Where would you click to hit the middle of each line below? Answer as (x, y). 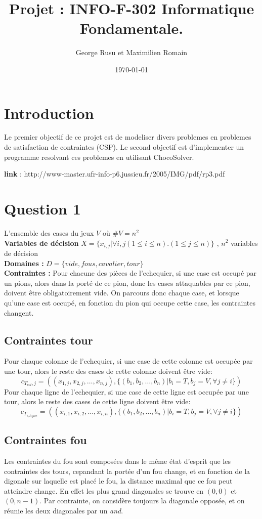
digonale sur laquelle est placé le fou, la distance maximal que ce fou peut (118, 481)
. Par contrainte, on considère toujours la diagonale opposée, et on (142, 501)
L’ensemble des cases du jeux (49, 232)
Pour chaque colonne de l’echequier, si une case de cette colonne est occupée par (128, 361)
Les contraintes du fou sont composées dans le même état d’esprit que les (118, 461)
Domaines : (24, 263)
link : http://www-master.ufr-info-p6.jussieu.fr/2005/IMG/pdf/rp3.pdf (115, 174)
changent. (19, 312)
